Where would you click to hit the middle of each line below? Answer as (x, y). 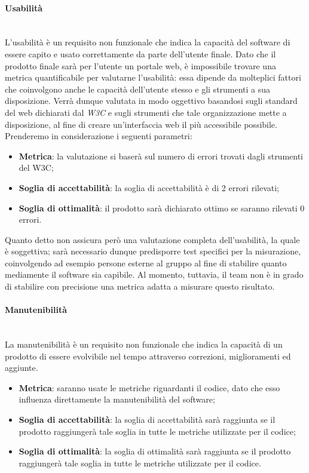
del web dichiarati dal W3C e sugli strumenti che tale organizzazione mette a (146, 112)
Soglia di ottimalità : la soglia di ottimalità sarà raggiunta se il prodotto (155, 451)
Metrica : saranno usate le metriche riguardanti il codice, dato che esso (149, 387)
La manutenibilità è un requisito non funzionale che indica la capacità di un (144, 344)
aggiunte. (22, 368)
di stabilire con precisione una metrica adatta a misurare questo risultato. (140, 286)
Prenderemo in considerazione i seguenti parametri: (99, 136)
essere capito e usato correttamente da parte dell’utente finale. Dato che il (140, 53)
